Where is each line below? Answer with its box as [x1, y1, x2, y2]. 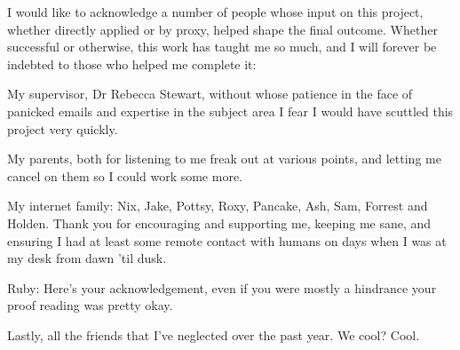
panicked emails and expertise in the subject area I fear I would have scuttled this [7, 101, 454, 120]
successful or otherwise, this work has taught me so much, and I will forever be [7, 37, 437, 56]
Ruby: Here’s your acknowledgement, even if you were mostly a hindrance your [7, 278, 437, 297]
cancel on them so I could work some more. [7, 166, 243, 185]
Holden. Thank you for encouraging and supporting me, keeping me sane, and [7, 213, 432, 232]
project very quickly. [7, 119, 118, 138]
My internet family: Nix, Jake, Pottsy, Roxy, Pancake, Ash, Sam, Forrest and [7, 196, 428, 215]
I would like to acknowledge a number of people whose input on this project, [7, 3, 424, 20]
